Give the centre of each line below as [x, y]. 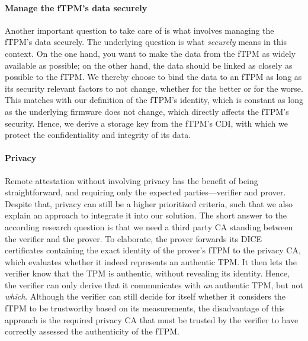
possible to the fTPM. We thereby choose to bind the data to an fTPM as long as [153, 77]
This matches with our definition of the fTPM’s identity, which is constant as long [154, 100]
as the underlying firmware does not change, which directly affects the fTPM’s [147, 111]
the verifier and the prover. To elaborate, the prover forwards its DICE [134, 238]
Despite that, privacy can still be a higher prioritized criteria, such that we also [149, 203]
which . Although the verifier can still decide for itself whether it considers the [145, 296]
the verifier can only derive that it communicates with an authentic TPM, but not [154, 284]
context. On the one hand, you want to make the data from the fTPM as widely [150, 53]
